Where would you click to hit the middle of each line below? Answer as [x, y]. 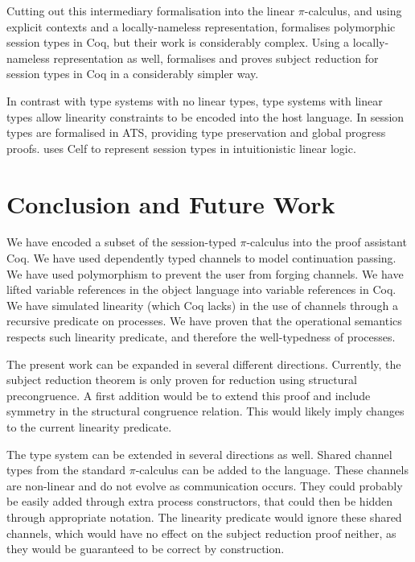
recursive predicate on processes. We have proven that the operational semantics [204, 321]
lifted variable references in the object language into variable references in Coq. [201, 289]
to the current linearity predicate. [89, 427]
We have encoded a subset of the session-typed [121, 242]
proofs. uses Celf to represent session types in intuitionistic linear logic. [181, 148]
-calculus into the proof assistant [327, 242]
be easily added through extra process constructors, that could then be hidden [200, 501]
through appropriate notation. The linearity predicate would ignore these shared [204, 517]
